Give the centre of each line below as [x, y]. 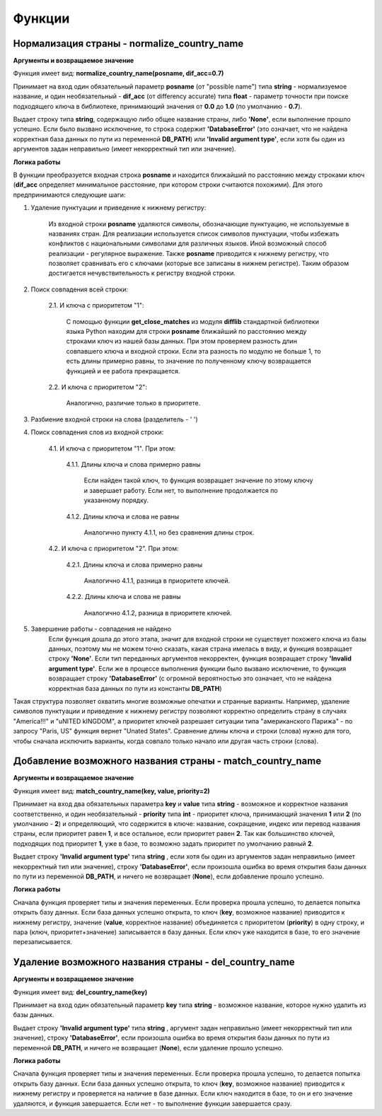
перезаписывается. [42, 942]
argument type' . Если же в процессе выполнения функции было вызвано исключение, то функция [197, 668]
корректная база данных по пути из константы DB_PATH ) [135, 688]
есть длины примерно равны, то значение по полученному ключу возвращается [189, 361]
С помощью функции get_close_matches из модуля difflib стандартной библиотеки [193, 321]
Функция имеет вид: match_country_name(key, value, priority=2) [111, 791]
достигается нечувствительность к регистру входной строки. [142, 273]
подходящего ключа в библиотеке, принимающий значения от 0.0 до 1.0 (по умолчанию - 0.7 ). [158, 106]
